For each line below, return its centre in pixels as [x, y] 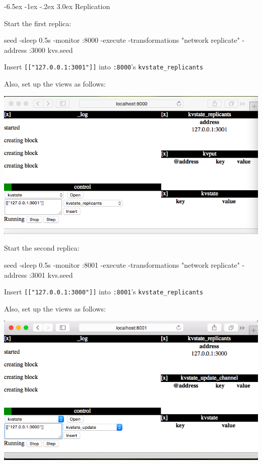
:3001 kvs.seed [51, 275]
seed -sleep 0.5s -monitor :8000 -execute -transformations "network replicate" [122, 40]
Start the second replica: [42, 248]
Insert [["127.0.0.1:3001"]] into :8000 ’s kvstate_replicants [104, 67]
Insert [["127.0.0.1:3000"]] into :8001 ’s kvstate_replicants [104, 292]
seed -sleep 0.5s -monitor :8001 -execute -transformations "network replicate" [122, 264]
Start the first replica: [38, 23]
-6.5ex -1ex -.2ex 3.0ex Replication [57, 6]
